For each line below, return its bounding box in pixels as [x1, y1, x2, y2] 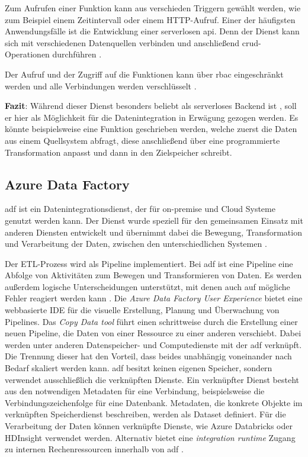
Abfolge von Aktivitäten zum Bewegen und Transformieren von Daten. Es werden [5, 269, 302, 281]
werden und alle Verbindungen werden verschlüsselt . [5, 79, 197, 92]
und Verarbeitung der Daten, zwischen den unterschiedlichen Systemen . [5, 237, 267, 250]
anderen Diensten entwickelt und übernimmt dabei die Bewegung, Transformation [5, 226, 302, 238]
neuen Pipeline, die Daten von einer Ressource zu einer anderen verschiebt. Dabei [5, 327, 301, 339]
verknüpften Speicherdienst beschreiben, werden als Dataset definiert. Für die [5, 408, 286, 420]
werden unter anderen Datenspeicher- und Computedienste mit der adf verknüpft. [5, 338, 302, 350]
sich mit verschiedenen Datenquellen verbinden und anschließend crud [5, 36, 258, 49]
